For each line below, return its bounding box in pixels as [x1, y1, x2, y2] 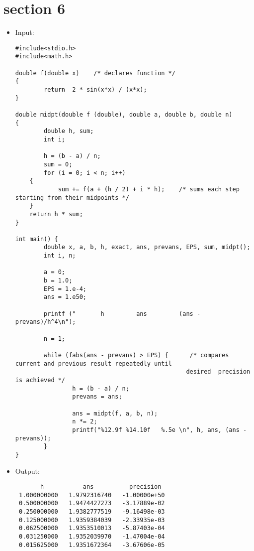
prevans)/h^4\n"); [15, 318, 76, 326]
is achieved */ [15, 376, 66, 384]
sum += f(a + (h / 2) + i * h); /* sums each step [58, 185, 240, 193]
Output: [15, 465, 40, 476]
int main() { [15, 235, 58, 243]
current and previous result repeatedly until [15, 360, 172, 367]
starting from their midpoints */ [15, 194, 129, 201]
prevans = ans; [72, 393, 122, 401]
